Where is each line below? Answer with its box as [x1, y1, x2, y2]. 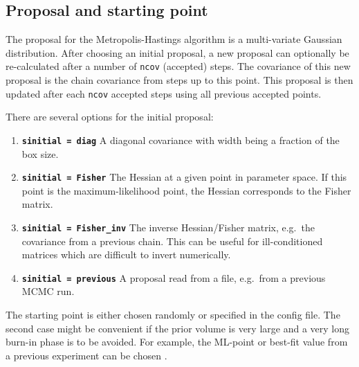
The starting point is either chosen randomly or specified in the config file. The [6, 307, 340, 322]
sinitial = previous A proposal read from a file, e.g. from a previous [21, 270, 326, 285]
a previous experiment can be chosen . [6, 348, 167, 362]
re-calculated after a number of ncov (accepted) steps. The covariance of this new [6, 59, 351, 73]
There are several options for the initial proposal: [6, 109, 214, 124]
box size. [21, 146, 59, 161]
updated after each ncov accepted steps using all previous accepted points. [6, 86, 322, 100]
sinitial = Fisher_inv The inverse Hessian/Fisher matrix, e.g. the [21, 220, 315, 234]
